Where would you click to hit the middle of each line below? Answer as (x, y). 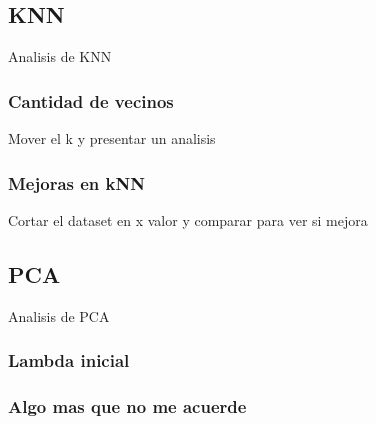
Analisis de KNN (60, 56)
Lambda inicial (69, 360)
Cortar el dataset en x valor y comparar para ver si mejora (188, 219)
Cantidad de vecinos (91, 100)
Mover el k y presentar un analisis (112, 138)
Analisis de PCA (59, 315)
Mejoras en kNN (76, 182)
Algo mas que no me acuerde (127, 405)
